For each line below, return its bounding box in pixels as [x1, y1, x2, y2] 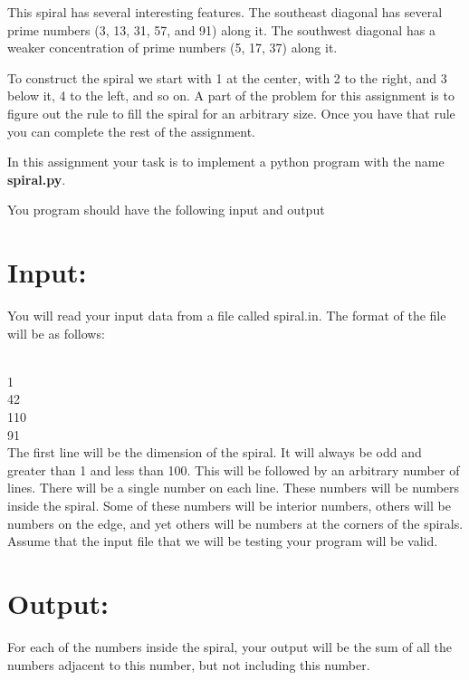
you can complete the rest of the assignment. [7, 121, 256, 140]
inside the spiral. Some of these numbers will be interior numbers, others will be [7, 496, 451, 514]
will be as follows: [7, 323, 105, 342]
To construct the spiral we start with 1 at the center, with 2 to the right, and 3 [7, 68, 447, 87]
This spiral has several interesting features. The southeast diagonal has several [7, 3, 443, 21]
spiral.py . [7, 169, 66, 188]
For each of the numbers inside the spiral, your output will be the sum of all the [7, 637, 453, 656]
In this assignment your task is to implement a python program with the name [7, 152, 445, 171]
